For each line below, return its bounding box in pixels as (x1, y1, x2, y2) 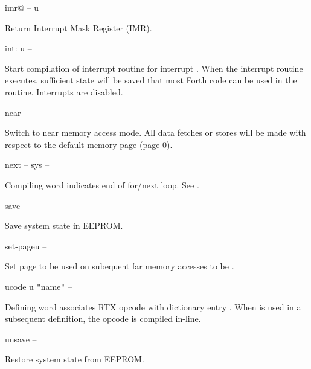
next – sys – (5, 158, 50, 171)
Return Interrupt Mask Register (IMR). (5, 21, 152, 34)
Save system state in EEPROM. (5, 219, 123, 232)
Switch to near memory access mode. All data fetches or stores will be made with (5, 126, 306, 139)
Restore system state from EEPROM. (5, 353, 144, 365)
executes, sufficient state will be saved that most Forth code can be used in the (5, 74, 297, 86)
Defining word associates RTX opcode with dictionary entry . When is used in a (5, 300, 301, 313)
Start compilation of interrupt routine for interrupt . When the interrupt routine (5, 62, 303, 74)
